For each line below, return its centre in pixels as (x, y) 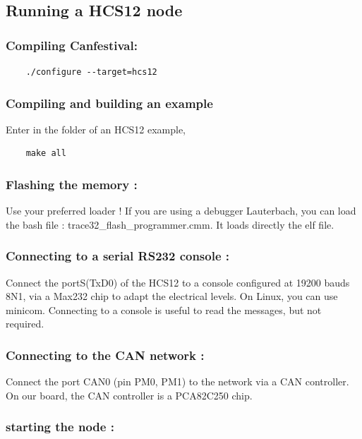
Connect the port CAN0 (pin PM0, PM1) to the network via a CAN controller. (177, 381)
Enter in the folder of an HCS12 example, (96, 129)
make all (46, 154)
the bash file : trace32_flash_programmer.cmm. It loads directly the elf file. (170, 224)
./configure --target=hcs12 (91, 72)
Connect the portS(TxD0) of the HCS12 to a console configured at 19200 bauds (178, 282)
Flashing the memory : (72, 184)
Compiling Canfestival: (72, 45)
